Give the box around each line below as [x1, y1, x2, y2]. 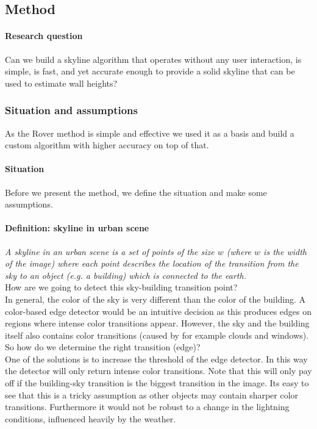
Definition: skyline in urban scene [5, 222, 149, 234]
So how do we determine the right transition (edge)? [5, 341, 201, 353]
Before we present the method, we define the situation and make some [5, 186, 267, 198]
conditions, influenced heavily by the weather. [5, 412, 176, 425]
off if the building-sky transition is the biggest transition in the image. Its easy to [5, 377, 309, 389]
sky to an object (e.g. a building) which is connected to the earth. [5, 269, 246, 281]
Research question [5, 29, 83, 42]
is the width [263, 245, 307, 258]
